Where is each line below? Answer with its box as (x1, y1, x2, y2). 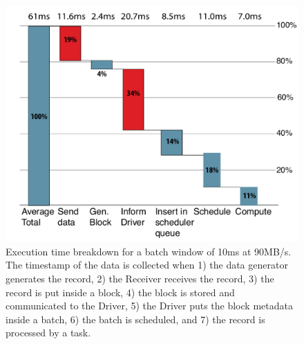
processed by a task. (6, 325, 91, 340)
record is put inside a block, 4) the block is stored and (6, 284, 235, 299)
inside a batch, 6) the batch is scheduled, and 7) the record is (6, 311, 265, 326)
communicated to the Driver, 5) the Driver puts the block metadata (6, 298, 293, 313)
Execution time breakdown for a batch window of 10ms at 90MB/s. (6, 244, 292, 258)
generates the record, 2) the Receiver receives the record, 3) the (6, 271, 274, 285)
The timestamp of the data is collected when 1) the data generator (6, 257, 288, 272)
